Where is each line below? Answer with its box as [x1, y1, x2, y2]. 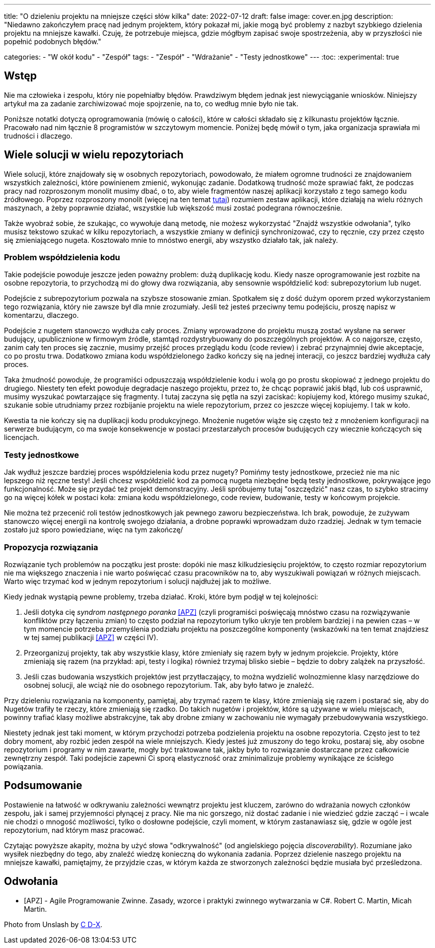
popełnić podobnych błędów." [4, 37, 101, 46]
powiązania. [4, 762, 43, 771]
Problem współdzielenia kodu [4, 252, 120, 263]
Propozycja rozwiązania [4, 542, 98, 552]
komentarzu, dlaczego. [4, 311, 79, 320]
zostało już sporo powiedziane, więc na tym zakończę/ [4, 525, 183, 534]
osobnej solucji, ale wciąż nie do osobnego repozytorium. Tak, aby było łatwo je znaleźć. [24, 680, 314, 689]
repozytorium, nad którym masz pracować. [4, 825, 145, 834]
